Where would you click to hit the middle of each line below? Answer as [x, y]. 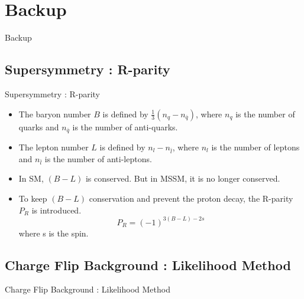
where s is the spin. [54, 233]
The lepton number [54, 147]
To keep [33, 198]
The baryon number [55, 114]
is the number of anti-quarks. [125, 126]
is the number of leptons [256, 147]
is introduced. [56, 210]
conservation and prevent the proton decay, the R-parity [191, 198]
